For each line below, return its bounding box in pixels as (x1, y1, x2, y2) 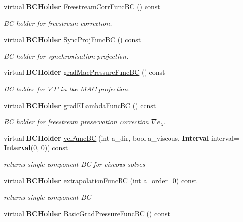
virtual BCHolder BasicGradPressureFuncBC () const (4, 208, 170, 218)
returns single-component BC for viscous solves (4, 158, 145, 169)
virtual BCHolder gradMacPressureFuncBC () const (4, 67, 165, 77)
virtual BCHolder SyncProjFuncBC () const (4, 34, 141, 44)
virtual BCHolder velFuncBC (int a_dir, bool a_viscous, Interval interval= (4, 133, 239, 143)
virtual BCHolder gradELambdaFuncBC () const (4, 100, 156, 110)
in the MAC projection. (60, 83, 130, 93)
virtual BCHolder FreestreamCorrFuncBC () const (4, 1, 160, 11)
